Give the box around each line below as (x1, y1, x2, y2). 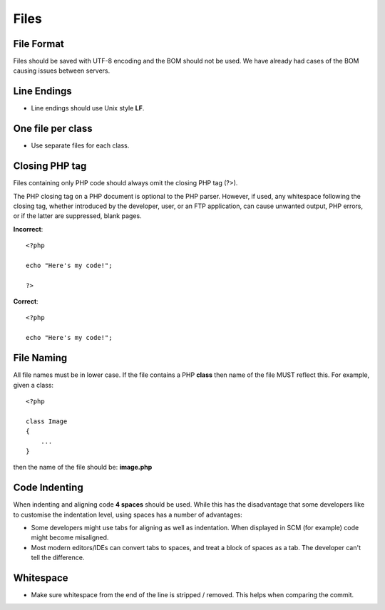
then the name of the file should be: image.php (13, 463, 153, 472)
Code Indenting (13, 482, 83, 494)
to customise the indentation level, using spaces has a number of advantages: (13, 510, 242, 519)
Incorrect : (13, 224, 43, 233)
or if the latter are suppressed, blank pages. (13, 212, 142, 220)
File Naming (13, 352, 68, 364)
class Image (26, 417, 68, 425)
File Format (13, 38, 64, 50)
